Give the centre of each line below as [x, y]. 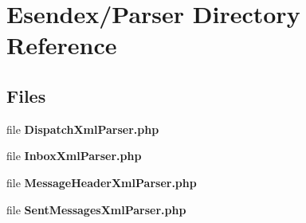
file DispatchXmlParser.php [83, 129]
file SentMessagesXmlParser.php [96, 209]
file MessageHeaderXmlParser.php [102, 182]
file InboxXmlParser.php [74, 156]
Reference [62, 45]
